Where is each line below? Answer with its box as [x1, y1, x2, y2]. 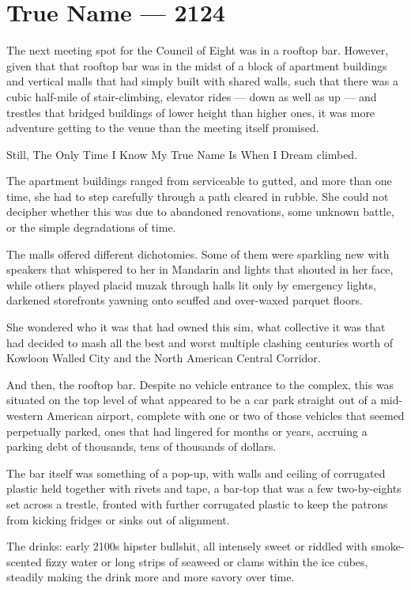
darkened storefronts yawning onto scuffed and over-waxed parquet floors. [6, 292, 363, 308]
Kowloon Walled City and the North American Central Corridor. [6, 350, 321, 366]
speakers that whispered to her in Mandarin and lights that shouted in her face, [6, 261, 394, 278]
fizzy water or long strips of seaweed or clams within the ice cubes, [45, 553, 368, 569]
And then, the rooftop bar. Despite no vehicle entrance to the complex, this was [6, 376, 394, 392]
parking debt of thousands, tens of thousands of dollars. [6, 438, 277, 455]
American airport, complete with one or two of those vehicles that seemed [47, 407, 405, 423]
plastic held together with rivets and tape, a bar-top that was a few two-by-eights [6, 480, 402, 497]
